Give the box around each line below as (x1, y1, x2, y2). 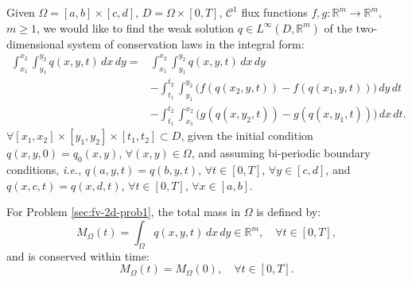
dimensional (6, 35, 64, 52)
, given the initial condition (181, 127, 313, 144)
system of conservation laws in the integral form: (68, 35, 305, 52)
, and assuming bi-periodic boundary (191, 145, 371, 161)
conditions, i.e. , (6, 161, 82, 178)
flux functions (241, 4, 308, 20)
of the (324, 19, 352, 36)
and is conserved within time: (6, 247, 150, 264)
